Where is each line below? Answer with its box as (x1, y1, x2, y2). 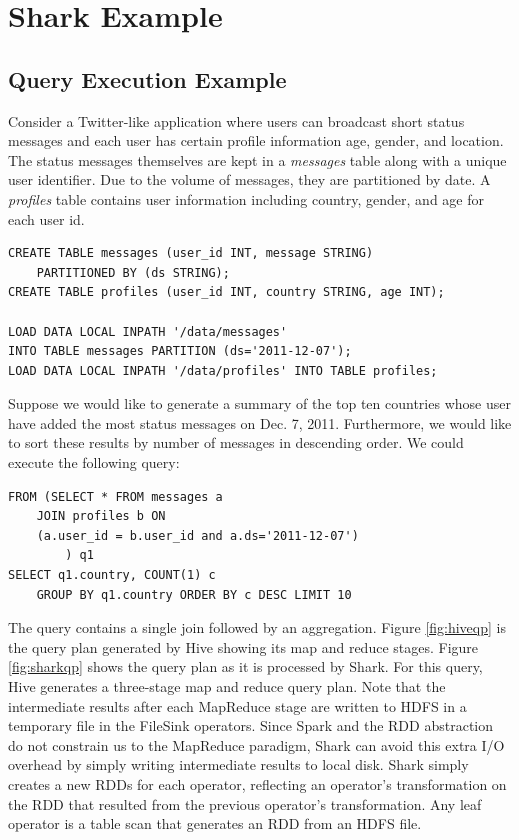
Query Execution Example (8, 63, 287, 94)
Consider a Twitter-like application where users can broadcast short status (8, 110, 465, 131)
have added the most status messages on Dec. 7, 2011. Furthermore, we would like (8, 412, 512, 433)
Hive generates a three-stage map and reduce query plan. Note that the (8, 676, 446, 697)
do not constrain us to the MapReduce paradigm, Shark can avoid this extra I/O (8, 734, 505, 755)
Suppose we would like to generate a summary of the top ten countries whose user (8, 393, 511, 414)
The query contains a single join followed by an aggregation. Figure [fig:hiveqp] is (8, 617, 506, 638)
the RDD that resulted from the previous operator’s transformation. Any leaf (8, 793, 482, 814)
